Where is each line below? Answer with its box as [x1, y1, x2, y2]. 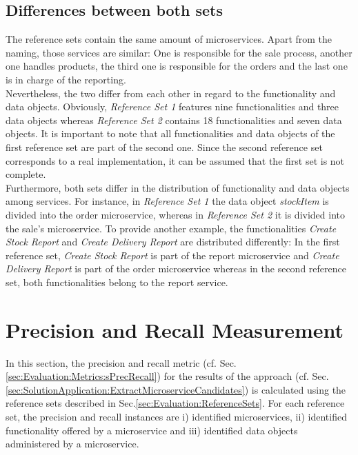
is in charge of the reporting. [6, 72, 126, 86]
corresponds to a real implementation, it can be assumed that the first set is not [6, 153, 345, 168]
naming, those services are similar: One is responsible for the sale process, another [6, 45, 352, 59]
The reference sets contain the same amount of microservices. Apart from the [6, 32, 332, 46]
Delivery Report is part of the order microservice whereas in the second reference [6, 261, 346, 276]
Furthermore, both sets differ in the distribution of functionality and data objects [6, 180, 350, 194]
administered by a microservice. [6, 436, 139, 451]
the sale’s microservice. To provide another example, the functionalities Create [6, 221, 337, 235]
